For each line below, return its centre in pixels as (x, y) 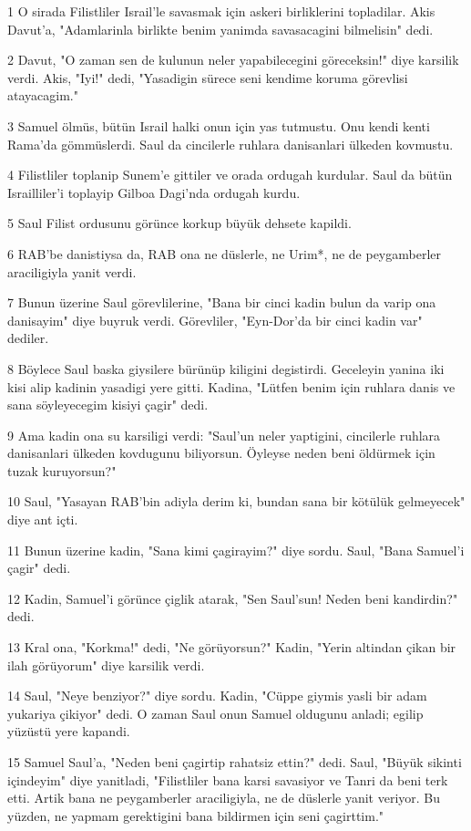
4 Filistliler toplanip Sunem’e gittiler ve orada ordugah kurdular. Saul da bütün (230, 175)
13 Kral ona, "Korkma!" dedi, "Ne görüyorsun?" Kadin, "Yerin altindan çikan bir (232, 647)
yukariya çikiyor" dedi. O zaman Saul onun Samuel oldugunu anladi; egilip (215, 713)
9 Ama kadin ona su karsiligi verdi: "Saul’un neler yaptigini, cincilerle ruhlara (224, 435)
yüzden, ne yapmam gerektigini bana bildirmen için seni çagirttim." (196, 815)
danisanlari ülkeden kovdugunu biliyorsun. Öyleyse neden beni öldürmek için (221, 453)
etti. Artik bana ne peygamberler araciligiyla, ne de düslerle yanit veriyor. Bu (224, 798)
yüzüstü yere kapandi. (69, 731)
